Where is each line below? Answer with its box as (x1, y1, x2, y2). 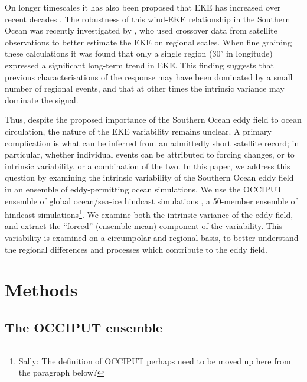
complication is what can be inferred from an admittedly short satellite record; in (5, 136, 299, 149)
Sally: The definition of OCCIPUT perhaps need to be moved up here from (18, 354, 291, 367)
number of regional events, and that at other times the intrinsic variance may (5, 82, 285, 94)
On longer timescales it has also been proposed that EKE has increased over (5, 1, 281, 13)
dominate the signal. (5, 93, 79, 106)
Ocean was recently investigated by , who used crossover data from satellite (5, 24, 277, 37)
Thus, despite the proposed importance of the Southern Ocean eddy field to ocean (5, 113, 302, 126)
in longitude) (226, 47, 273, 60)
